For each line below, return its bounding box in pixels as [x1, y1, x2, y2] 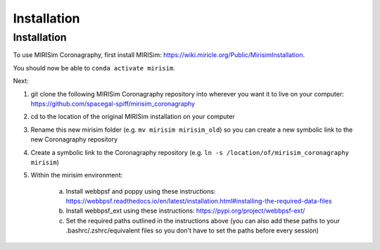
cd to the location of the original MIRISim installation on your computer [30, 113, 235, 121]
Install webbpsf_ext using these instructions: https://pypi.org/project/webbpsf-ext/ [65, 206, 305, 215]
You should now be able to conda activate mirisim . [13, 63, 175, 72]
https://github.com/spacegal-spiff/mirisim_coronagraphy [30, 99, 196, 108]
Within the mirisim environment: [30, 171, 123, 180]
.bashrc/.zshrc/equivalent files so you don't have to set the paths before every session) [65, 226, 319, 235]
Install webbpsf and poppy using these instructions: [65, 187, 216, 195]
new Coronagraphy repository [30, 135, 118, 144]
